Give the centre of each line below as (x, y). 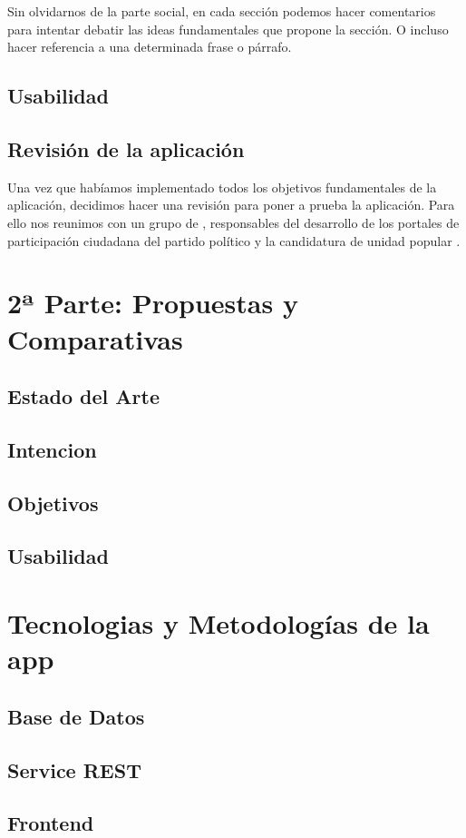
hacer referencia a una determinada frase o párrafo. (150, 47)
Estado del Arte (83, 396)
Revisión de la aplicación (126, 148)
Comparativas (95, 338)
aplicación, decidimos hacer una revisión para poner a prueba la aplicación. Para (231, 205)
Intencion (52, 449)
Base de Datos (76, 716)
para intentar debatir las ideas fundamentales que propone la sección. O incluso (228, 29)
